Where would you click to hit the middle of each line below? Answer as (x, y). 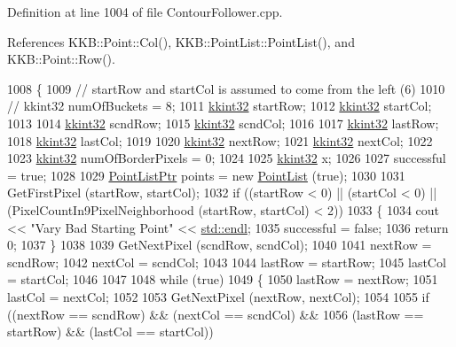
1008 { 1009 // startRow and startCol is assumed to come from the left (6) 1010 (226, 88)
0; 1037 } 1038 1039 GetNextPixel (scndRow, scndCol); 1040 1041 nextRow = (220, 245)
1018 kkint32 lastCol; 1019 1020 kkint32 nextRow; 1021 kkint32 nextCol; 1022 (220, 140)
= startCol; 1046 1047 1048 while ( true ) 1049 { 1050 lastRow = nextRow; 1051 (223, 279)
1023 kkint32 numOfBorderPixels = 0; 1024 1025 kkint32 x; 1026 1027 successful (227, 158)
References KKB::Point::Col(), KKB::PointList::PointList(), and (181, 41)
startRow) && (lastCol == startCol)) (110, 332)
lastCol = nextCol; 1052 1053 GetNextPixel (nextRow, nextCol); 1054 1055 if (218, 296)
